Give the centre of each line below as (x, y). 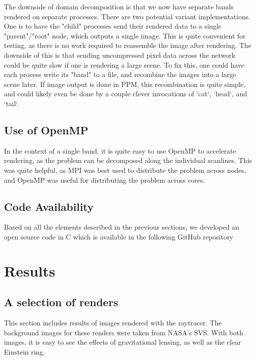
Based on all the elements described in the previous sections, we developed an (122, 227)
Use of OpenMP (46, 130)
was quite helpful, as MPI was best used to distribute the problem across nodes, (125, 170)
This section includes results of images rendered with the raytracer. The (113, 323)
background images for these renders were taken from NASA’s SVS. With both (124, 332)
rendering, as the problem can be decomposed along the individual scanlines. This (128, 160)
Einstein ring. (24, 351)
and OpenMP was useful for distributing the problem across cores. (105, 180)
